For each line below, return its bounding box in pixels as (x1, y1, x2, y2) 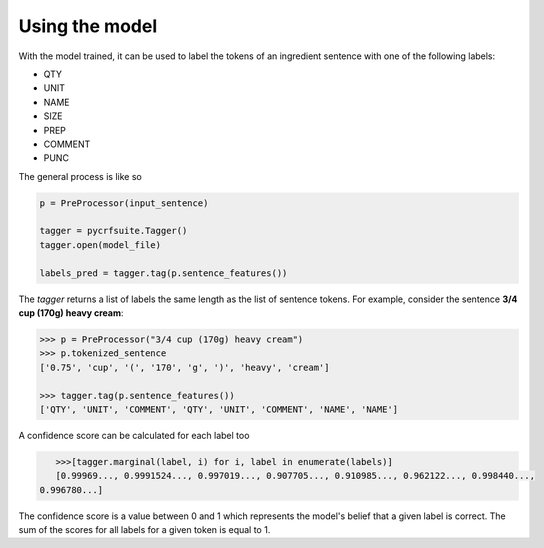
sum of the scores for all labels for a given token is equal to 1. (18, 524, 271, 536)
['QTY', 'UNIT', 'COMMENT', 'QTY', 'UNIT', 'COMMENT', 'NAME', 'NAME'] (39, 403, 399, 415)
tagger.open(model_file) (39, 239, 162, 250)
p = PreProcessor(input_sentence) (39, 197, 209, 209)
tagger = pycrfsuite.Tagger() (39, 225, 188, 237)
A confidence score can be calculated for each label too (18, 429, 250, 441)
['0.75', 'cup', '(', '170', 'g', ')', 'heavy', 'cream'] (39, 361, 330, 373)
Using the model (18, 15, 158, 37)
